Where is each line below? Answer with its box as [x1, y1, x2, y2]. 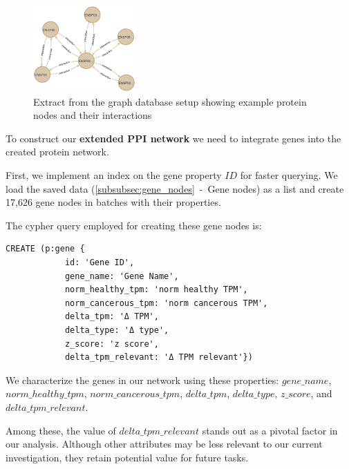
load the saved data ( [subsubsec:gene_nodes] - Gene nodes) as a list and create [6, 181, 344, 195]
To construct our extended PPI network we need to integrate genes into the [6, 131, 341, 145]
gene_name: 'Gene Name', [64, 271, 179, 281]
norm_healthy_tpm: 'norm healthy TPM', [64, 285, 248, 295]
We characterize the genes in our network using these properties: [6, 372, 279, 387]
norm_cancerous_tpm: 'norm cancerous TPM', [64, 298, 268, 308]
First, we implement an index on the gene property [6, 168, 222, 182]
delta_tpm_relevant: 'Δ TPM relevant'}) [64, 352, 253, 363]
